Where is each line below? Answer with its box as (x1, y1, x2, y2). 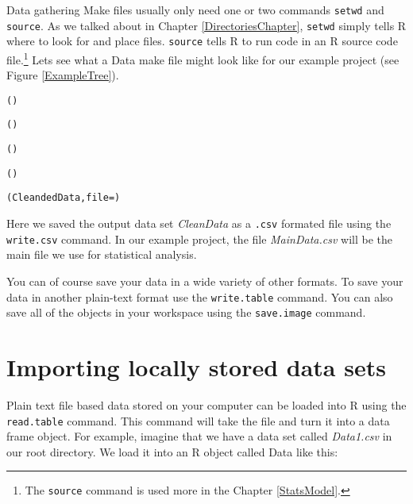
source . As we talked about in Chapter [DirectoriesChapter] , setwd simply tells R (6, 17, 407, 33)
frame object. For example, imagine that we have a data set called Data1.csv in (6, 428, 392, 444)
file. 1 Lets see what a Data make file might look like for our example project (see (6, 48, 399, 67)
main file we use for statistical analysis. (6, 246, 197, 263)
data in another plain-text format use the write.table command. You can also (6, 288, 393, 305)
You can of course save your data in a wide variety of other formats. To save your (6, 273, 403, 289)
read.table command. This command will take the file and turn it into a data (6, 412, 390, 429)
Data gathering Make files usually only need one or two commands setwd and (6, 2, 384, 17)
